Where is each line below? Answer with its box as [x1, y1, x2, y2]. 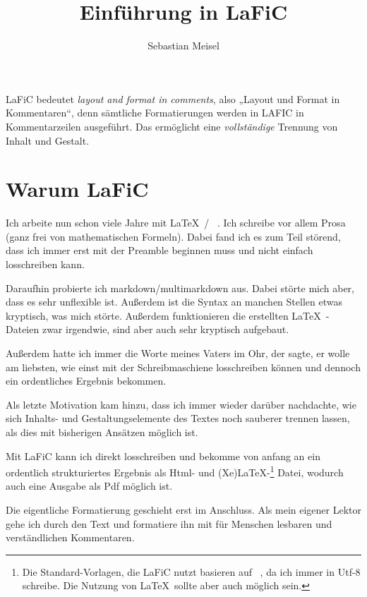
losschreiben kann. [6, 257, 85, 271]
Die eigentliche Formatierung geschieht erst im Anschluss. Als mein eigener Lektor [6, 502, 362, 517]
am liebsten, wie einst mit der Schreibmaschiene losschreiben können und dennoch [6, 359, 361, 374]
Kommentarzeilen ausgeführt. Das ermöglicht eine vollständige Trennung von [6, 119, 338, 133]
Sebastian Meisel [148, 38, 219, 53]
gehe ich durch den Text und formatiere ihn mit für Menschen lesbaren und [6, 516, 332, 531]
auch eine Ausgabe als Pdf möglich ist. [6, 478, 173, 493]
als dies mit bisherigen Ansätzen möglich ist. [6, 424, 198, 439]
